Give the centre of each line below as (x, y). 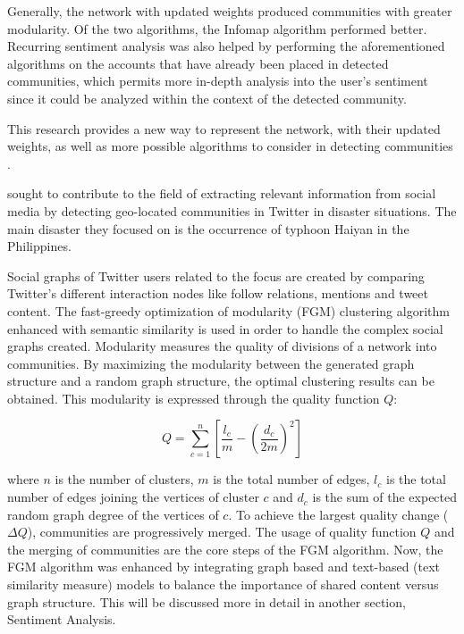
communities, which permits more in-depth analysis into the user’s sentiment (218, 81)
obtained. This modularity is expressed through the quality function (194, 398)
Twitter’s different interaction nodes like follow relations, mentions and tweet (218, 293)
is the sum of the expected (385, 497)
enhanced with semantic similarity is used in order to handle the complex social (225, 328)
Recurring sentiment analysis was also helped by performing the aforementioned (226, 46)
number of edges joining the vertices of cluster (133, 497)
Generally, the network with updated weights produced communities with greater (230, 11)
